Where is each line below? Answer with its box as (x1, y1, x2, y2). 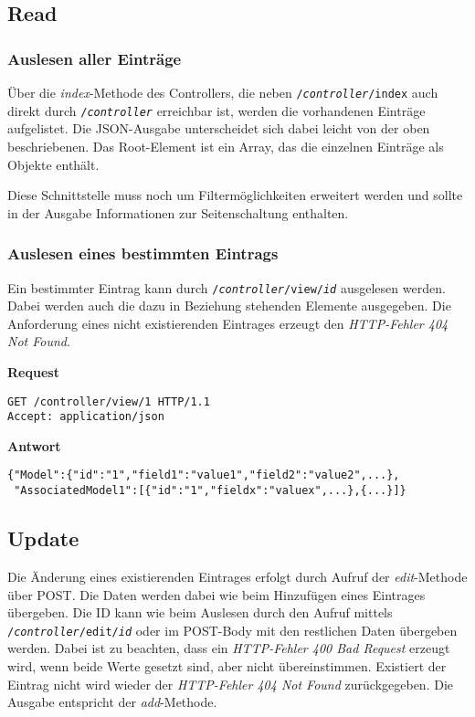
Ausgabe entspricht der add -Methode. (7, 692, 217, 712)
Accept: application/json (7, 410, 164, 424)
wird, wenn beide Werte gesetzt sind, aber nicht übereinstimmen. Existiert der (7, 656, 447, 675)
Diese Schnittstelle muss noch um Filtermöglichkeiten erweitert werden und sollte (7, 185, 463, 205)
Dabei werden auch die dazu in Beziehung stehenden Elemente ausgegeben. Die (7, 296, 451, 315)
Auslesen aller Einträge (7, 47, 182, 69)
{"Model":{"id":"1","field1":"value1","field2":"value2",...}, (7, 469, 400, 482)
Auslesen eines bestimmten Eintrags (7, 242, 279, 265)
